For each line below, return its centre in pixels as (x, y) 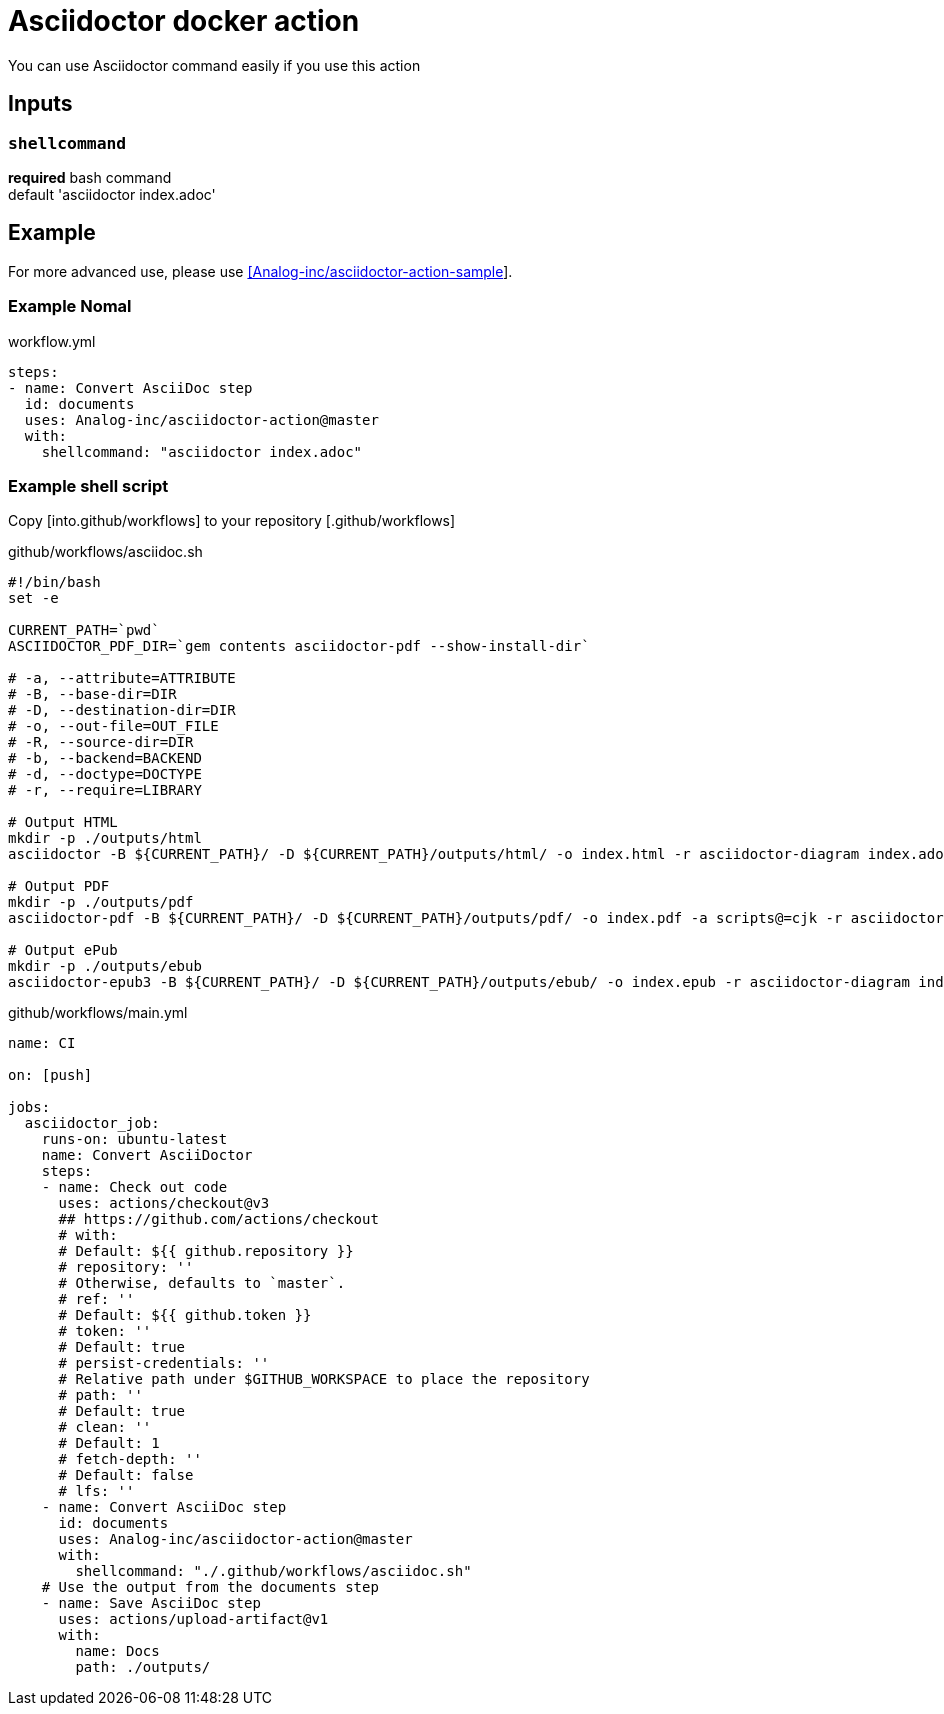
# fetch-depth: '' (130, 1459)
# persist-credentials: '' (164, 1363)
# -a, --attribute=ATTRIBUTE (122, 678)
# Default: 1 (109, 1443)
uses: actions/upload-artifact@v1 (193, 1619)
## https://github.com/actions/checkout (218, 1219)
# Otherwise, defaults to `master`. (202, 1283)
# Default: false (126, 1475)
